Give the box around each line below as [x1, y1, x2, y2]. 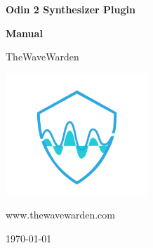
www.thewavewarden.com [6, 207, 115, 222]
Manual [6, 25, 43, 40]
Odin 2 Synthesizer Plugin [6, 2, 135, 16]
